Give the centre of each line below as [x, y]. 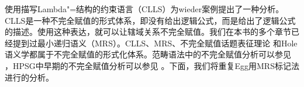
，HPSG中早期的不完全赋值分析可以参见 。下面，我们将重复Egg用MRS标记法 [152, 65]
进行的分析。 [29, 77]
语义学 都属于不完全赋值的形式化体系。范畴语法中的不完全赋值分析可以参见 [148, 54]
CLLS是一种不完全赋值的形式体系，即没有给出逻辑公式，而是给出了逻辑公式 [150, 20]
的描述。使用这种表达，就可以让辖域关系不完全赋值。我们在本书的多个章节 [148, 32]
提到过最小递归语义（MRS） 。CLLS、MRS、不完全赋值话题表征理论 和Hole [155, 43]
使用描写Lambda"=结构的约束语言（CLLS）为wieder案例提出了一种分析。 [144, 9]
